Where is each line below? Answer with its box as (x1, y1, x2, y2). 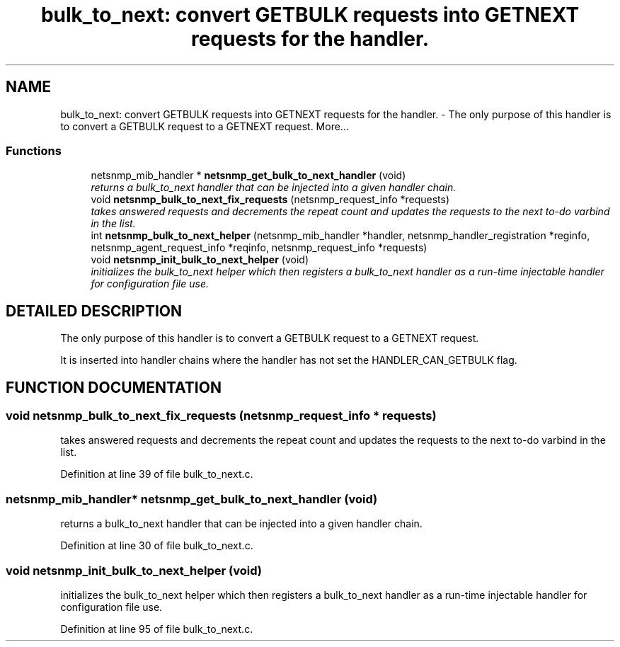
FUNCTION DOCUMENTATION (6, 378, 222, 396)
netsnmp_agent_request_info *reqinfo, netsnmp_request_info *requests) (91, 241, 427, 254)
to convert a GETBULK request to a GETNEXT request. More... (60, 120, 349, 132)
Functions (6, 143, 62, 158)
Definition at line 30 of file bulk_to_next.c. (60, 539, 253, 552)
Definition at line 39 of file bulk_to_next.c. (60, 468, 253, 481)
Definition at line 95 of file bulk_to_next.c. (60, 622, 253, 635)
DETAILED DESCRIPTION (6, 302, 183, 320)
